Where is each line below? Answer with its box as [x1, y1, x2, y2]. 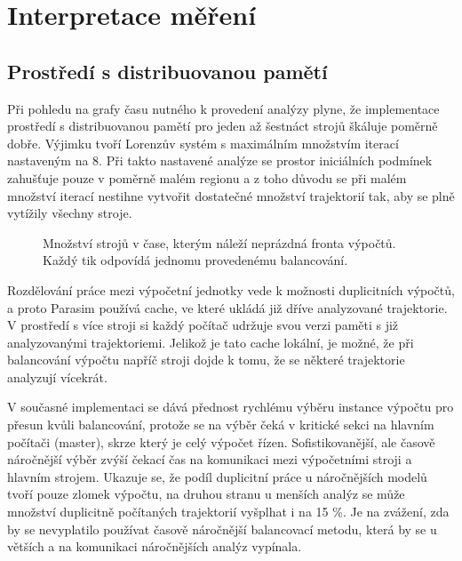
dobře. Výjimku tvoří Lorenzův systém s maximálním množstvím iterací [7, 133, 399, 152]
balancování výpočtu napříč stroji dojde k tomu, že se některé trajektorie [7, 350, 405, 369]
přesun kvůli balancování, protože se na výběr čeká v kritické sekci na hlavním [7, 415, 434, 434]
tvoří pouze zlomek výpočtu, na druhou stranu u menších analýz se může [7, 485, 405, 503]
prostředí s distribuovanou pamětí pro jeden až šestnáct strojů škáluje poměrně [7, 116, 438, 135]
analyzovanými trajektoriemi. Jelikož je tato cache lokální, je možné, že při [7, 333, 414, 351]
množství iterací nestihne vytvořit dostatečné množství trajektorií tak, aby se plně [7, 186, 455, 204]
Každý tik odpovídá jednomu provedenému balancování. [43, 251, 348, 269]
